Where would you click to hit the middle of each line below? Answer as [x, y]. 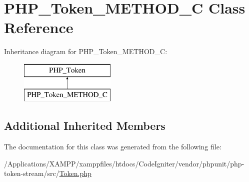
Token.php [75, 173]
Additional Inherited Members [85, 126]
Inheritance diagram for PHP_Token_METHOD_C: [86, 51]
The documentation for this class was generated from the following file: [113, 147]
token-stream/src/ [32, 173]
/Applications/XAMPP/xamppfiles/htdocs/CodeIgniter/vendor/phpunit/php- [124, 163]
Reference [39, 27]
